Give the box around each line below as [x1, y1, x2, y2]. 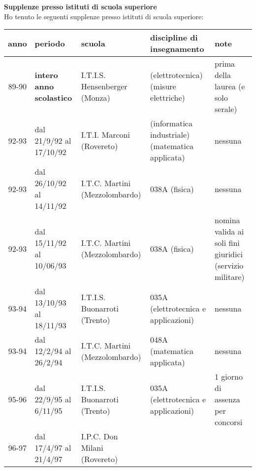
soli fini [215, 237, 240, 249]
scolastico [34, 92, 72, 104]
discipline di [150, 32, 198, 43]
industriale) [150, 129, 190, 141]
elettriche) [150, 92, 185, 104]
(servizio [215, 260, 244, 272]
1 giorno [215, 371, 243, 383]
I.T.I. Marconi [81, 129, 130, 141]
